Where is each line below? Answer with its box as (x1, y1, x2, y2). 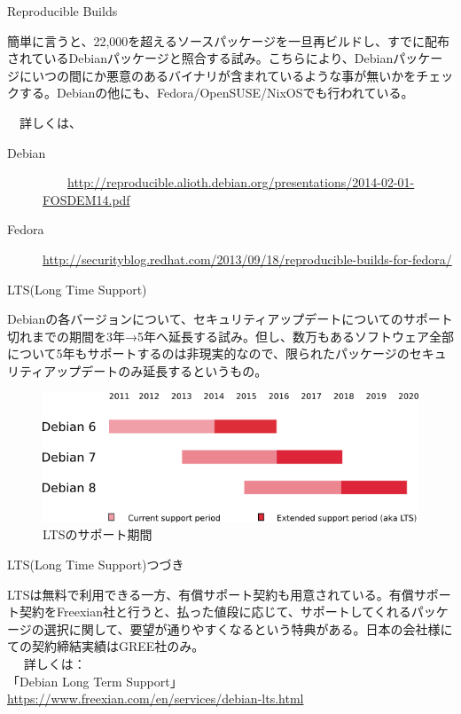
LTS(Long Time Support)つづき (7, 554, 184, 573)
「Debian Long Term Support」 (7, 671, 183, 690)
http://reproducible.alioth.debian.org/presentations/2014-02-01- (67, 173, 415, 192)
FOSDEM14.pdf (43, 190, 130, 208)
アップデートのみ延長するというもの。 (43, 361, 268, 380)
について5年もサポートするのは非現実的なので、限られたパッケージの (7, 344, 410, 363)
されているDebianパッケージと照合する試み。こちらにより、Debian (7, 49, 394, 67)
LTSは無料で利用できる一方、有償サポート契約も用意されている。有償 (7, 585, 414, 603)
